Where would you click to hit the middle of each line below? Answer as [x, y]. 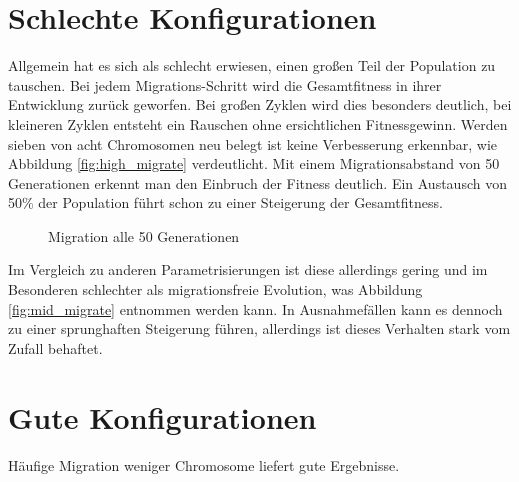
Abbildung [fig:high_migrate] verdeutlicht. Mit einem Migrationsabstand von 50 [254, 163]
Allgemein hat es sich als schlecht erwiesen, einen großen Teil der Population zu [252, 65]
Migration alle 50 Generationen [144, 235]
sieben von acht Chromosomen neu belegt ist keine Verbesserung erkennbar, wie [252, 143]
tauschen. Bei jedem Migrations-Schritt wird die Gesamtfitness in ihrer [225, 84]
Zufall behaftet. [55, 347]
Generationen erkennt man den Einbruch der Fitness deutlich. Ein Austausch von [257, 182]
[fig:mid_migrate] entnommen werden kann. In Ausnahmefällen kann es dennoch [255, 308]
